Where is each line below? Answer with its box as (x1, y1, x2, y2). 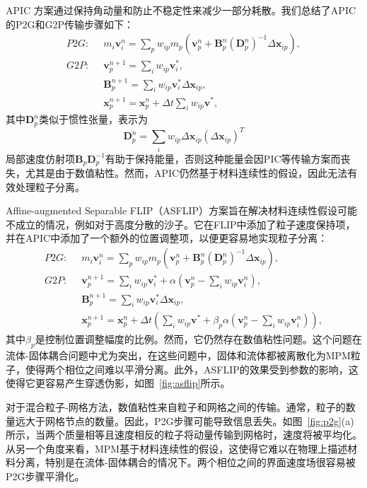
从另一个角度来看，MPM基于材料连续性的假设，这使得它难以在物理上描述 (6, 441, 348, 455)
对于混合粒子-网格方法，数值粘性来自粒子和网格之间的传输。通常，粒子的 (6, 400, 346, 414)
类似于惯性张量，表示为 (39, 112, 148, 127)
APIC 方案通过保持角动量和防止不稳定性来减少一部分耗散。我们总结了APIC (6, 3, 356, 17)
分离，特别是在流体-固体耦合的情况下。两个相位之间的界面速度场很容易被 (15, 455, 356, 470)
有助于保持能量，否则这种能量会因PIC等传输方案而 (105, 151, 341, 165)
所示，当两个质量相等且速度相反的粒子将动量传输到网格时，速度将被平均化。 (6, 427, 362, 442)
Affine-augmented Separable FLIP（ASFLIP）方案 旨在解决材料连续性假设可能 (6, 203, 358, 218)
